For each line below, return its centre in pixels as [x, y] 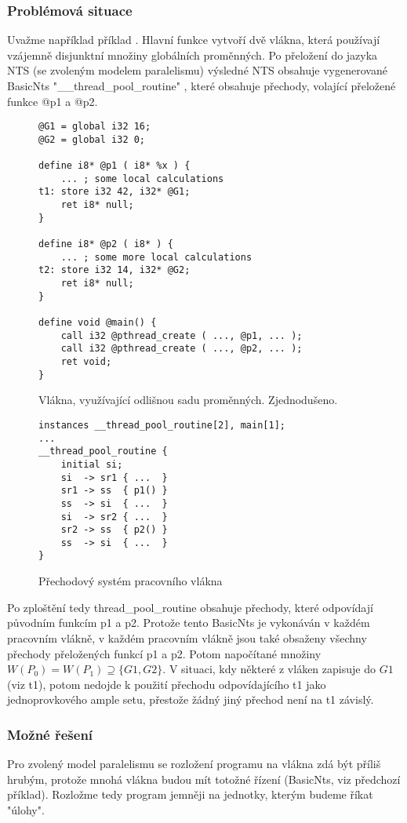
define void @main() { [98, 323]
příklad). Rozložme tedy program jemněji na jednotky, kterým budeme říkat [190, 794]
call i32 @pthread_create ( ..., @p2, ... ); [182, 349]
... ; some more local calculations [156, 257]
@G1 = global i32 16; [95, 127]
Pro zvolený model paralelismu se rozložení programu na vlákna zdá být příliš [194, 764]
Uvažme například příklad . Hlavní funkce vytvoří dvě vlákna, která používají [194, 40]
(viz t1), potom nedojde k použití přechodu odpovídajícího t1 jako [167, 684]
